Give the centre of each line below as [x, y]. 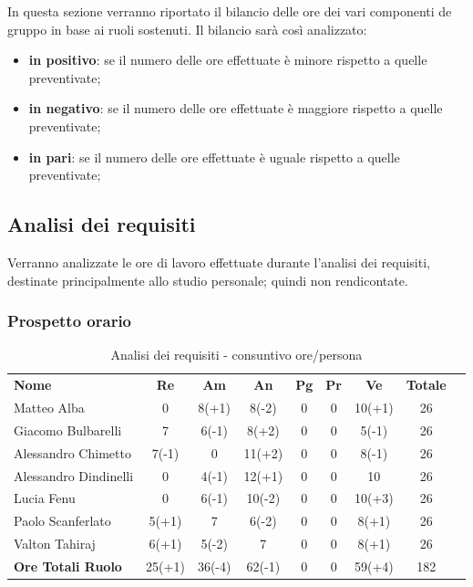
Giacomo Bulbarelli [68, 430]
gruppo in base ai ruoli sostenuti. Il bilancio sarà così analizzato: [187, 29]
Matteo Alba [49, 408]
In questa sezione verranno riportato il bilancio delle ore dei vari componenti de [230, 11]
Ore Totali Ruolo [68, 566]
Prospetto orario [70, 321]
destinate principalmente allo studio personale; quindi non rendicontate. [208, 280]
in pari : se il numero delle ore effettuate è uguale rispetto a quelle [214, 157]
